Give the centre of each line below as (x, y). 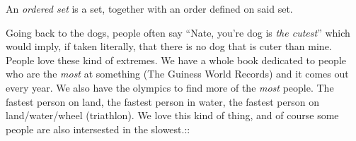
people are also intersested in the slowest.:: (98, 129)
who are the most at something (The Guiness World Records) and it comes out (177, 74)
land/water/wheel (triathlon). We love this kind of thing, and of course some (172, 115)
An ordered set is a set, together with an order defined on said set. (149, 8)
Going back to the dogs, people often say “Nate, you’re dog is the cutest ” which (178, 32)
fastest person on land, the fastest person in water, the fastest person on (163, 101)
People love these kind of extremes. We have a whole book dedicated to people (176, 60)
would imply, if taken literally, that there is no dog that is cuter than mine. (169, 46)
